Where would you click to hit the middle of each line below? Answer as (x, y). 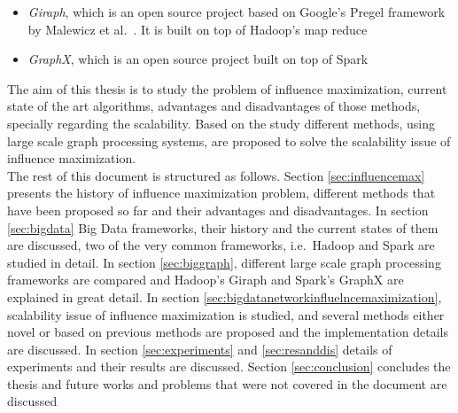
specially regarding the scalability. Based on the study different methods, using (221, 123)
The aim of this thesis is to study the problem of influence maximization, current (227, 88)
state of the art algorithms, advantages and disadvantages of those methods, (214, 106)
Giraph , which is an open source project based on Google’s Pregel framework (237, 12)
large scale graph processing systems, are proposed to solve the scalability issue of (229, 140)
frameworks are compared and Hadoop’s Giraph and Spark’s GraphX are (206, 280)
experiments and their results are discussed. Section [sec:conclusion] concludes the (229, 366)
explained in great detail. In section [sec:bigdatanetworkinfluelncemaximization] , (225, 296)
